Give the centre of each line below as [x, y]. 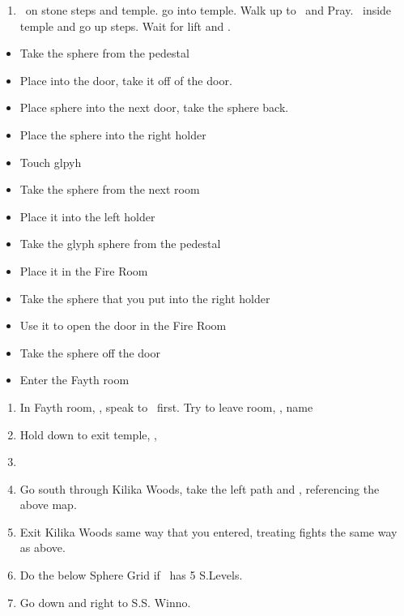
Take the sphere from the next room [110, 189]
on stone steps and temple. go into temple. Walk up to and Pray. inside [208, 10]
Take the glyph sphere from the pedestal [120, 244]
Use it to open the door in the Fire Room [123, 325]
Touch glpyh [51, 162]
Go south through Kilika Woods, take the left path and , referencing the [200, 488]
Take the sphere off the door [90, 352]
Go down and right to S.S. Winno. [105, 602]
